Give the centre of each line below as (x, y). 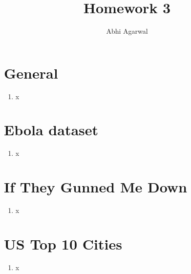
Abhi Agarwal (127, 31)
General (31, 73)
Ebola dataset (51, 130)
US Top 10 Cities (63, 243)
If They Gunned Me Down (96, 187)
